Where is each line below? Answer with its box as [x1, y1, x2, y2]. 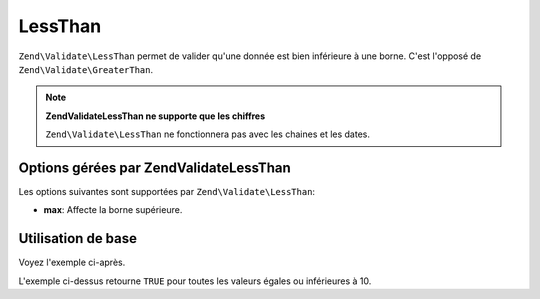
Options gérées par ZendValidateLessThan [18, 159, 292, 176]
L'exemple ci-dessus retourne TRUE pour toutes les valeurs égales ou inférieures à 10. [18, 275, 372, 287]
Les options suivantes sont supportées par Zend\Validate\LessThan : [18, 186, 315, 198]
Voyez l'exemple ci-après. [18, 256, 126, 269]
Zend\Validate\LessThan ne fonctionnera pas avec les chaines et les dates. [45, 128, 370, 140]
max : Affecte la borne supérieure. [43, 204, 183, 216]
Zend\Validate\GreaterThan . [18, 63, 154, 75]
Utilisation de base [18, 230, 138, 247]
